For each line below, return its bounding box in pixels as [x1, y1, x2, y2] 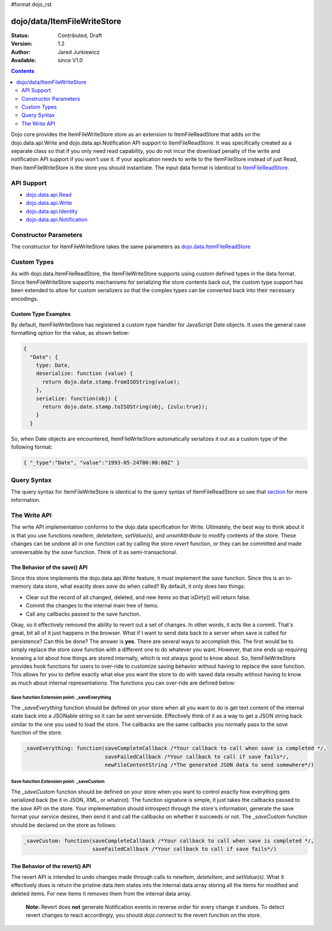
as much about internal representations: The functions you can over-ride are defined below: [11, 679, 236, 686]
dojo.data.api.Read [25, 191, 72, 198]
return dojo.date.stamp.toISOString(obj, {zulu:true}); [42, 404, 208, 410]
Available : [11, 57, 37, 64]
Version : [11, 40, 33, 47]
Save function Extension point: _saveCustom [11, 779, 105, 785]
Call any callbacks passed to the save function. [25, 610, 141, 618]
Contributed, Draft [58, 31, 102, 39]
